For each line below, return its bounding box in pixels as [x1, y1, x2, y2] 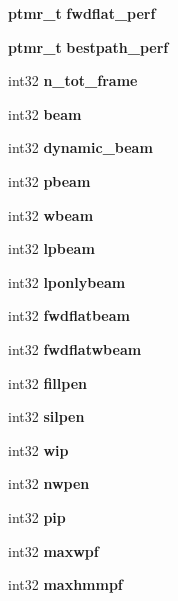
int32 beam [8, 103, 82, 124]
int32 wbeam [8, 204, 94, 225]
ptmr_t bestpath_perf [8, 36, 169, 57]
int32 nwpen [8, 473, 90, 494]
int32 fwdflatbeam [8, 305, 130, 326]
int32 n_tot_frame [8, 70, 138, 91]
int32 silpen [8, 406, 85, 427]
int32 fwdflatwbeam [8, 338, 142, 359]
